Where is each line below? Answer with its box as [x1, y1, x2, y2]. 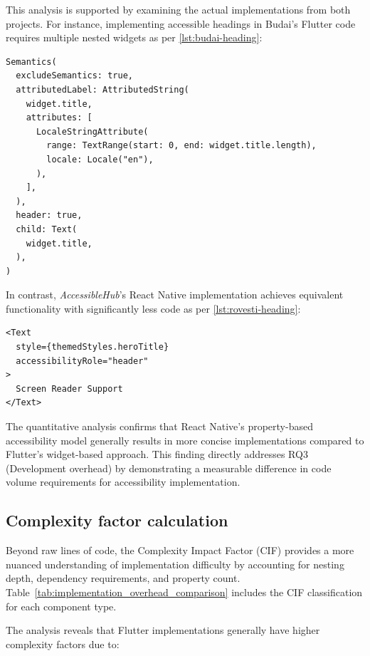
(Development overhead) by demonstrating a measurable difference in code [6, 460, 332, 475]
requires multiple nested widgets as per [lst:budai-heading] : [6, 30, 263, 45]
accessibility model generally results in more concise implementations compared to [6, 432, 364, 447]
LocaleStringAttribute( [36, 126, 149, 137]
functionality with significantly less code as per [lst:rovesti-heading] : [6, 301, 301, 316]
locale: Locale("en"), [46, 154, 154, 165]
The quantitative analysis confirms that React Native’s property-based [6, 419, 313, 434]
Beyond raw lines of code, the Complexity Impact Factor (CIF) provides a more [6, 543, 354, 558]
